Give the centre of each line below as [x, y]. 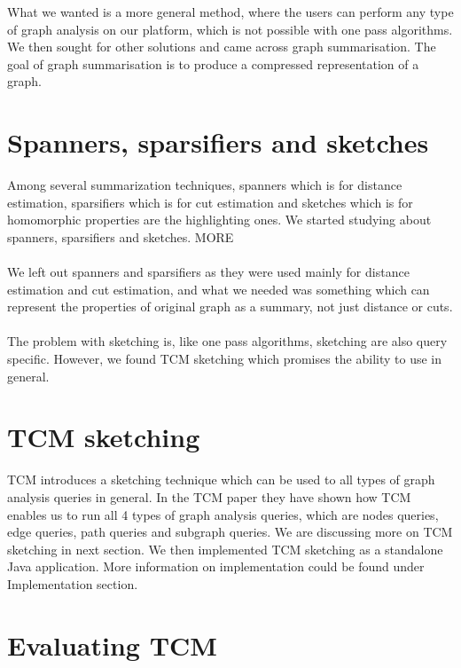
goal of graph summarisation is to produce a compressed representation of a [213, 63]
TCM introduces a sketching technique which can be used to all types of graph [221, 479]
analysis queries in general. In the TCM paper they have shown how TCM [209, 496]
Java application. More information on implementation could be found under [216, 566]
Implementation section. [73, 583]
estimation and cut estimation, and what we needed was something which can [219, 289]
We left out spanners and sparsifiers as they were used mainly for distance [208, 272]
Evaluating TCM [112, 644]
